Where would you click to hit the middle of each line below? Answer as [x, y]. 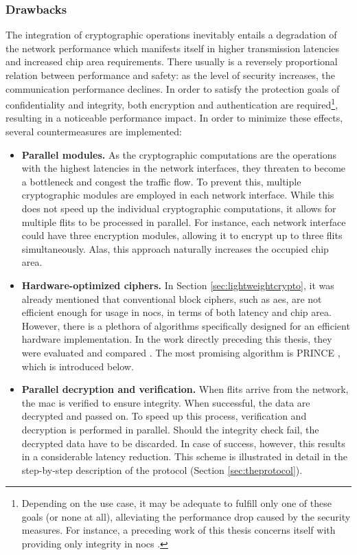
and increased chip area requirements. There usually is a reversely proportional [172, 61]
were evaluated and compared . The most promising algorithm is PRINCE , [181, 352]
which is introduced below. [78, 366]
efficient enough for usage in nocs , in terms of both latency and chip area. [176, 312]
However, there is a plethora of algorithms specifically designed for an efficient [186, 325]
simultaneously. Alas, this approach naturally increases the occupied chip [175, 248]
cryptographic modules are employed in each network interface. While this [178, 195]
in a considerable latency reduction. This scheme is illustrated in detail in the [184, 456]
